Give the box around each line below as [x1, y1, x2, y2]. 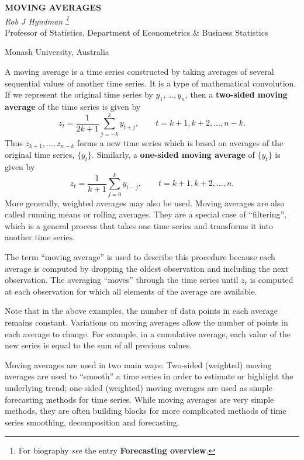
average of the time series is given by [5, 101, 141, 113]
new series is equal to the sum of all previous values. [5, 339, 192, 351]
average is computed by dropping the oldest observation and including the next [5, 262, 289, 274]
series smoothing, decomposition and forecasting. [5, 416, 179, 428]
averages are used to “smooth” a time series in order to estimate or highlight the [5, 370, 293, 382]
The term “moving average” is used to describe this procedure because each [5, 251, 275, 263]
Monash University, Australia [5, 46, 109, 58]
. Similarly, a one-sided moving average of [92, 148, 255, 161]
